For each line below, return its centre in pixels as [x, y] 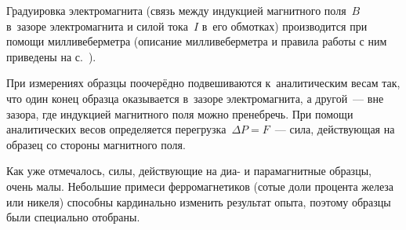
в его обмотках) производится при [285, 26]
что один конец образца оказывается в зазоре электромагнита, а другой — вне [195, 98]
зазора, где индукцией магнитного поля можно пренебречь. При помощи [180, 113]
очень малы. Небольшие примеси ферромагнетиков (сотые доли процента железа [200, 186]
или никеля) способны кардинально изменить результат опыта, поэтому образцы [199, 201]
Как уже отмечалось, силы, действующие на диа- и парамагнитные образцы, [189, 171]
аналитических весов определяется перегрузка [116, 129]
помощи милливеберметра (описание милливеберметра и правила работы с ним [197, 41]
